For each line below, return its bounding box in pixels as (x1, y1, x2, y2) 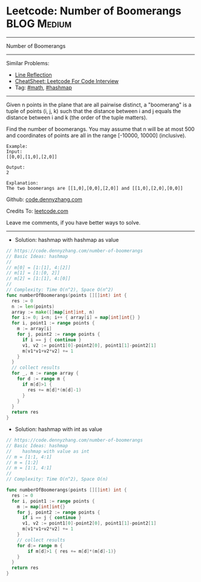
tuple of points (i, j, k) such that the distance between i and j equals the (6, 107, 181, 114)
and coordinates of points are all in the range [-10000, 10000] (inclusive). (6, 132, 187, 139)
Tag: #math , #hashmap (14, 84, 72, 91)
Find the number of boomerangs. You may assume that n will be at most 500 (6, 125, 195, 132)
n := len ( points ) (11, 304, 55, 310)
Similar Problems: (6, 59, 50, 66)
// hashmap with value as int (6, 448, 90, 454)
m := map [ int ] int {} (17, 504, 66, 510)
